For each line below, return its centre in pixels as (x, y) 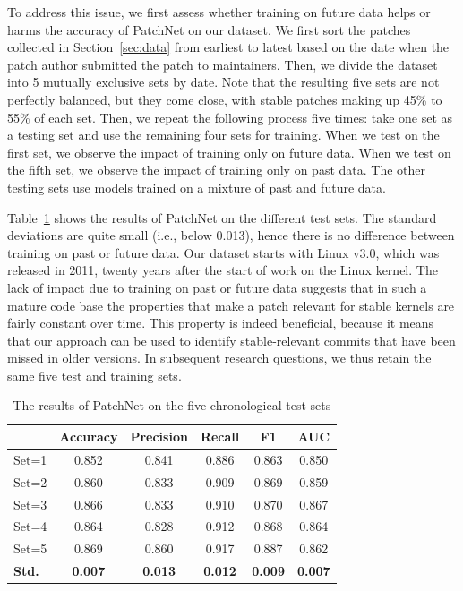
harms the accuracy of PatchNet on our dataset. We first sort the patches (209, 29)
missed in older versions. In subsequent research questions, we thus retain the (219, 358)
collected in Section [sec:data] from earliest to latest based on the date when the (228, 47)
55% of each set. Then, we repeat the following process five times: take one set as (230, 117)
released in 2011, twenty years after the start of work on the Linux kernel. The (223, 270)
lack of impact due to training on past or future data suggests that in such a (217, 287)
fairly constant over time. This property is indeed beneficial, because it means (221, 323)
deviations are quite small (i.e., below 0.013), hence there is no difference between (231, 235)
